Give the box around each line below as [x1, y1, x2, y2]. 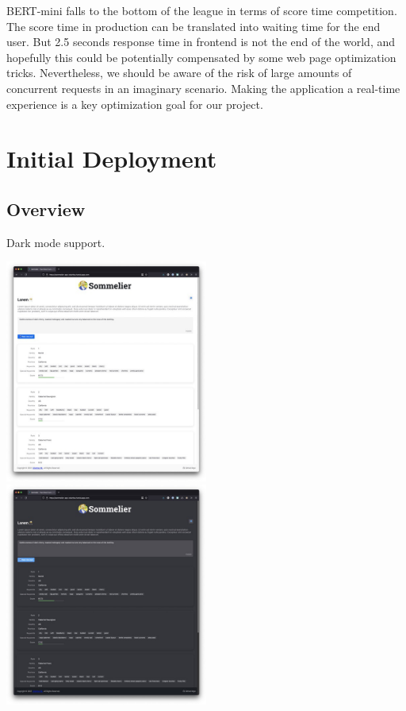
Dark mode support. [6, 234, 105, 250]
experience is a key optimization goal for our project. [6, 95, 263, 112]
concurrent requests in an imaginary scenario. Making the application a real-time [6, 79, 400, 96]
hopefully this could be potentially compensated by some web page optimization [6, 48, 396, 65]
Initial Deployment [6, 142, 217, 175]
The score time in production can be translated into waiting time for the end [6, 17, 381, 34]
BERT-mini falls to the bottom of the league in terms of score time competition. [6, 2, 397, 18]
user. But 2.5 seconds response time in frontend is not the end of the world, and [6, 33, 396, 50]
